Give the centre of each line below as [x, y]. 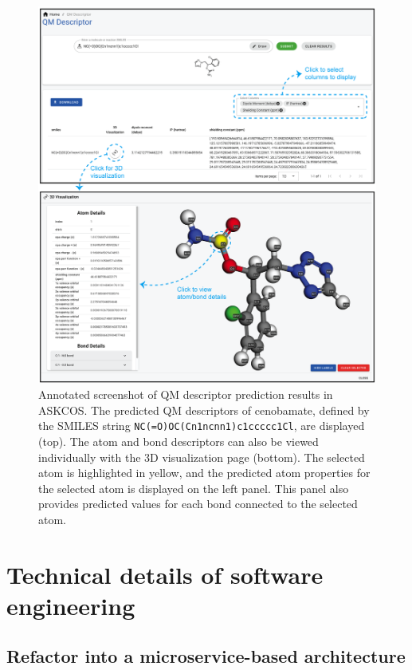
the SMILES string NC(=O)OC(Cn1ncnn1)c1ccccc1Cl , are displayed [202, 426]
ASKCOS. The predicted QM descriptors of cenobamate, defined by [204, 410]
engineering [71, 605]
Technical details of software [165, 574]
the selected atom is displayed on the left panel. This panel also [194, 488]
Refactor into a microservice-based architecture [206, 656]
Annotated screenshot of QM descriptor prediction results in [186, 394]
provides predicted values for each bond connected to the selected [198, 504]
